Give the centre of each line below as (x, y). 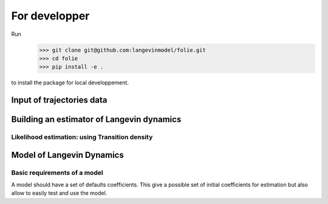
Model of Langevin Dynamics (67, 155)
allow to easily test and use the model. (59, 193)
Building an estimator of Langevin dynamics (96, 119)
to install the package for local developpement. (70, 83)
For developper (50, 16)
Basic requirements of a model (57, 172)
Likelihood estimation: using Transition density (82, 137)
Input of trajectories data (59, 100)
